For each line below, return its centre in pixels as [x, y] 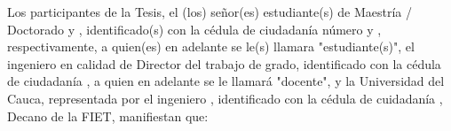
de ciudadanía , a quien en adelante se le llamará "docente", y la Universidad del [226, 81]
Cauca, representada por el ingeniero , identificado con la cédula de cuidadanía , [225, 98]
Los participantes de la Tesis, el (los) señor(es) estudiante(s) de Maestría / [210, 12]
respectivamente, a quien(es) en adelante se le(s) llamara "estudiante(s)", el [211, 46]
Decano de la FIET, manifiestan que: [108, 116]
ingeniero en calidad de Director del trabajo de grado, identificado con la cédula [224, 63]
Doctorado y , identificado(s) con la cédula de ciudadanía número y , [194, 29]
